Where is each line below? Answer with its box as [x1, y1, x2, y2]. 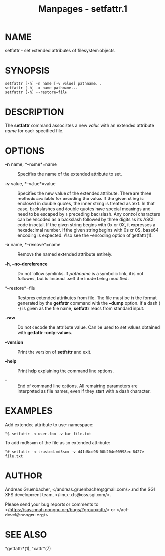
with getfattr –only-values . [17, 329, 72, 335]
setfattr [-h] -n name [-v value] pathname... [5, 81, 102, 86]
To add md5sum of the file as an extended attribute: [5, 439, 111, 445]
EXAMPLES [5, 405, 53, 416]
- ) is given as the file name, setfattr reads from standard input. [17, 305, 145, 311]
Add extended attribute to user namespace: [5, 421, 94, 428]
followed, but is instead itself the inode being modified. [17, 276, 129, 281]
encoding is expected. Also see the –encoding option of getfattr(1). [17, 232, 153, 238]
